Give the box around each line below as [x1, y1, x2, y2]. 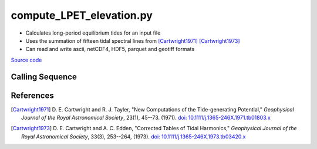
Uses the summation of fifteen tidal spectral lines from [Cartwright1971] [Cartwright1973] [25, 37, 240, 44]
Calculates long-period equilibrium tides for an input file [25, 29, 161, 36]
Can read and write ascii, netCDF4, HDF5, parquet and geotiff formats [25, 46, 195, 53]
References [11, 90, 54, 100]
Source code [11, 56, 42, 63]
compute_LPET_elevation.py [11, 9, 153, 22]
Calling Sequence [11, 72, 77, 82]
